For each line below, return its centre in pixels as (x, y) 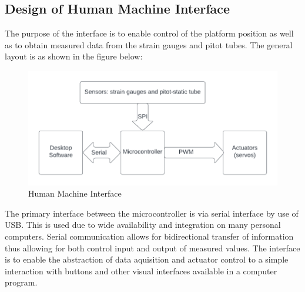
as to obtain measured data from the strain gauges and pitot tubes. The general (149, 44)
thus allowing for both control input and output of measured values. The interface (152, 248)
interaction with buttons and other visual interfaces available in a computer (141, 271)
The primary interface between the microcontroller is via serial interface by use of (152, 213)
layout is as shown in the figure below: (74, 56)
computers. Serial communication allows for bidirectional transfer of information (149, 236)
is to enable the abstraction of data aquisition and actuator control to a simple (147, 259)
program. (21, 282)
